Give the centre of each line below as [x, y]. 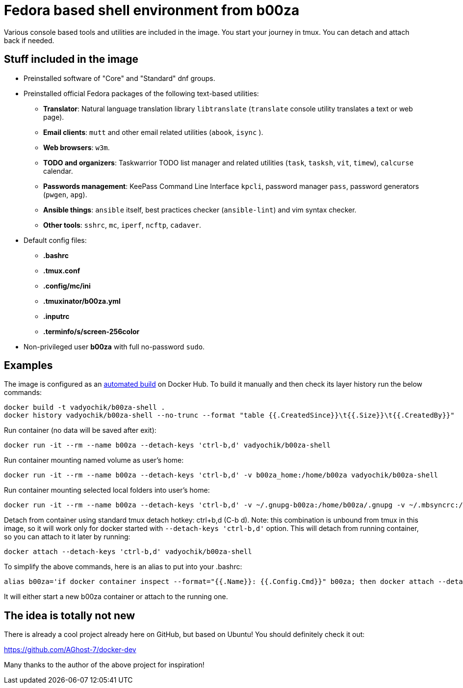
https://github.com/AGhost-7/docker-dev [70, 650]
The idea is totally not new [70, 615]
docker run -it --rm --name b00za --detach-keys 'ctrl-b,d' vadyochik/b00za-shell [167, 445]
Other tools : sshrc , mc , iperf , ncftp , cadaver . [122, 225]
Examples [28, 366]
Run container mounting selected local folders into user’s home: [107, 490]
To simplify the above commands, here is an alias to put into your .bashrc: [123, 567]
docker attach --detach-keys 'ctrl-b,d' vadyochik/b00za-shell [128, 552]
